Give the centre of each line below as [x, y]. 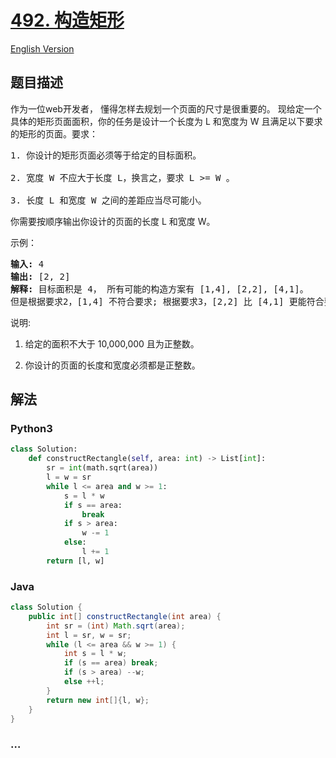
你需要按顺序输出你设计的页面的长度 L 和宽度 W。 [113, 221]
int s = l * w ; [95, 654]
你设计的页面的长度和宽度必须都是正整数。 [112, 365]
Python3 [31, 429]
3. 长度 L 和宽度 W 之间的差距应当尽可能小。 [108, 200]
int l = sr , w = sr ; [89, 635]
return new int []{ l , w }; [98, 700]
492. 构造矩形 [67, 20]
